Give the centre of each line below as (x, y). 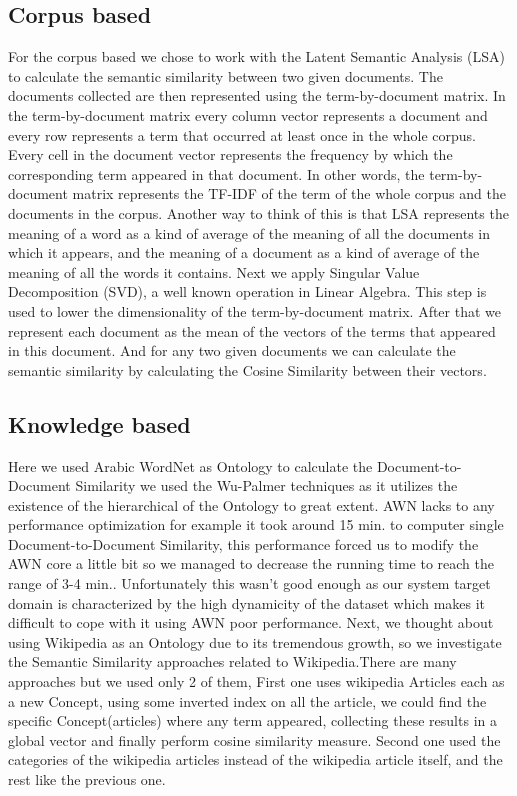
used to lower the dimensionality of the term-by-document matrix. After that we (255, 310)
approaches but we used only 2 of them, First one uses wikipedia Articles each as (256, 681)
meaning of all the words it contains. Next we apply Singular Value (214, 271)
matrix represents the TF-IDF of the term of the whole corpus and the (289, 193)
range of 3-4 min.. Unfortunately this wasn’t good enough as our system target (249, 583)
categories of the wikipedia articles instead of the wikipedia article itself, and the (255, 759)
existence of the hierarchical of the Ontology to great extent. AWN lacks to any (251, 504)
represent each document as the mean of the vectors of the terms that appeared (252, 330)
